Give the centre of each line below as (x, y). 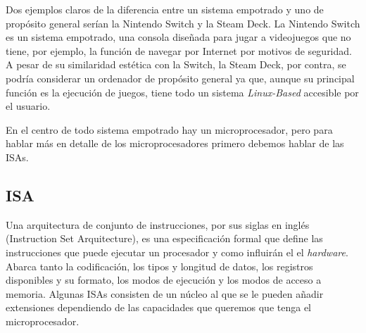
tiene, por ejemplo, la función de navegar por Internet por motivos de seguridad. (179, 50)
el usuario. (28, 106)
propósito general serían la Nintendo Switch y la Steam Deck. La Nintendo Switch (183, 23)
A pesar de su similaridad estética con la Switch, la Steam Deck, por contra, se (176, 64)
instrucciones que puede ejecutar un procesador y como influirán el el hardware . (177, 252)
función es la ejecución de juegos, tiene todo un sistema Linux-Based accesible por (182, 92)
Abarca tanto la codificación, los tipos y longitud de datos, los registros (159, 266)
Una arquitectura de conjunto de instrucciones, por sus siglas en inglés (158, 224)
